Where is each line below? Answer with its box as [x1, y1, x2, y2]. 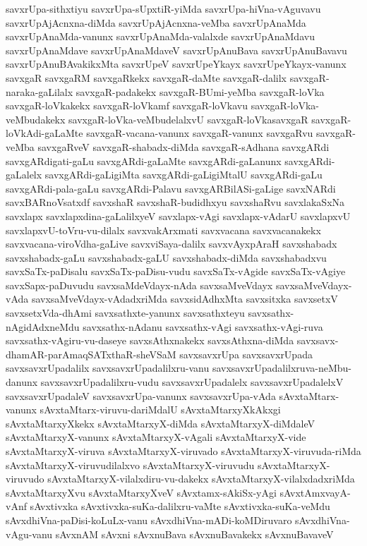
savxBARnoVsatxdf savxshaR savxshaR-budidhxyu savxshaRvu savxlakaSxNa [6, 195, 345, 210]
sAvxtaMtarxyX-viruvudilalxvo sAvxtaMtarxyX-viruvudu [6, 457, 255, 472]
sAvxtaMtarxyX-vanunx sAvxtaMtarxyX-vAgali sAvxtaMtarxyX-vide [6, 430, 306, 444]
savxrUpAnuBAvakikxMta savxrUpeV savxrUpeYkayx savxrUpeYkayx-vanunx [6, 56, 347, 71]
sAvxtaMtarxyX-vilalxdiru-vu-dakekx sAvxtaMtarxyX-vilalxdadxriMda [47, 471, 355, 486]
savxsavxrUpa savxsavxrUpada [179, 346, 313, 361]
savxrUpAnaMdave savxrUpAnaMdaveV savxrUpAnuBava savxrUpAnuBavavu [6, 42, 347, 57]
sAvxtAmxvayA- [279, 485, 351, 499]
